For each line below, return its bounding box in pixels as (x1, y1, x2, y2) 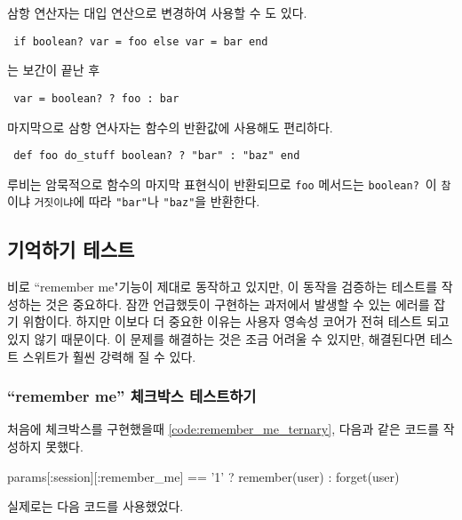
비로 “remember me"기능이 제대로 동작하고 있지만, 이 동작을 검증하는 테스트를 (7, 277, 438, 296)
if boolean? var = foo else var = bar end (13, 35, 268, 48)
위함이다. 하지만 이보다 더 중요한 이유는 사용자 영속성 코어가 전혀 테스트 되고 (22, 312, 450, 331)
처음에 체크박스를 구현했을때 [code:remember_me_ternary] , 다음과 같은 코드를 (7, 420, 440, 438)
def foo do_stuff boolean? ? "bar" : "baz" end (13, 149, 300, 163)
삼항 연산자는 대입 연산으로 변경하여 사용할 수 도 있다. (7, 4, 307, 21)
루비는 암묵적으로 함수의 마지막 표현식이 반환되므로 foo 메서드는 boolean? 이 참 (7, 174, 451, 193)
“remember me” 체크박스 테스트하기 (7, 385, 257, 407)
